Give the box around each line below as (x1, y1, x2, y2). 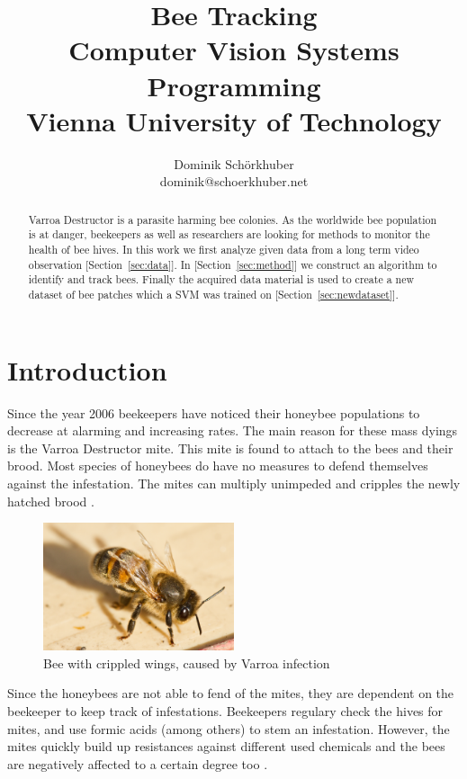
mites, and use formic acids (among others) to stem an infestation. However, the (7, 719, 450, 738)
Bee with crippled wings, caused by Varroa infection (43, 653, 330, 672)
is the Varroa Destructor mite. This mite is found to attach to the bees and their (7, 438, 454, 457)
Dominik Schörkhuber (174, 154, 294, 173)
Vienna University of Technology (26, 102, 442, 139)
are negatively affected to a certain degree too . (7, 754, 268, 773)
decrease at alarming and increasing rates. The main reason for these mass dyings (7, 421, 458, 440)
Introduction (7, 351, 167, 388)
